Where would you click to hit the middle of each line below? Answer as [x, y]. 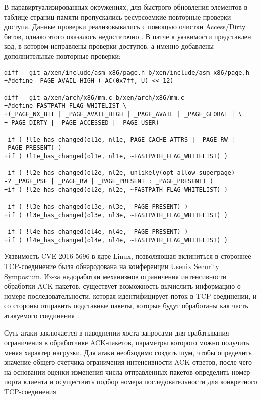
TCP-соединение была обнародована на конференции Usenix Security [112, 266]
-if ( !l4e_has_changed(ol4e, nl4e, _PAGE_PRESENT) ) [96, 232]
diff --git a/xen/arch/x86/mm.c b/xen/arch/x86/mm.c [94, 97]
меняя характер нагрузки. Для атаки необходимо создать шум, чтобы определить [128, 352]
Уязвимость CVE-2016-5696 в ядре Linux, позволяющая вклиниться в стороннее [128, 256]
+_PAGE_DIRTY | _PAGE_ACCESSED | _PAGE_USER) [82, 123]
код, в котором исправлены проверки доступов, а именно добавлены [109, 46]
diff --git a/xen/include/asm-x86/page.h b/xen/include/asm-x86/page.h [127, 72]
